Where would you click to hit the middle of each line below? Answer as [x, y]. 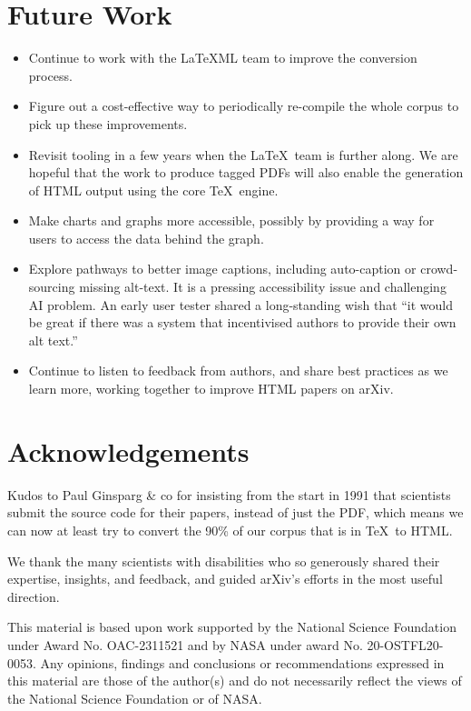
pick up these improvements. [108, 123]
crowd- [439, 269]
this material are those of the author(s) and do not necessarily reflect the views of [235, 681]
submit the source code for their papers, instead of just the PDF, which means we [235, 512]
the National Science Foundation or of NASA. [135, 698]
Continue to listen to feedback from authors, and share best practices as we [238, 371]
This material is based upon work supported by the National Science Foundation [232, 627]
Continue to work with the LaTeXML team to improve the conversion [223, 58]
